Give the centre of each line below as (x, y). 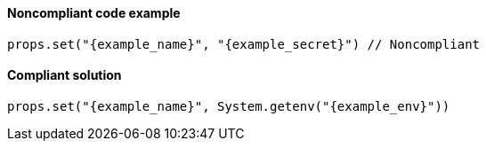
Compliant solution (65, 75)
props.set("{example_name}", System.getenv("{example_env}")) (229, 106)
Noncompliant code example (94, 13)
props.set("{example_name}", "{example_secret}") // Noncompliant (244, 44)
